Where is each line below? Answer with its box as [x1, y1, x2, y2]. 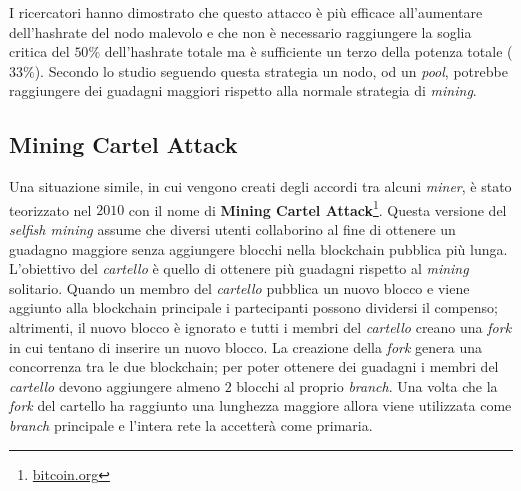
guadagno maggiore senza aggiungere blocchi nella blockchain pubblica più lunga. [9, 238, 508, 259]
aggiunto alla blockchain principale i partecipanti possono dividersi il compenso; [9, 297, 498, 318]
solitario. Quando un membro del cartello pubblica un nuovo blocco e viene [9, 277, 470, 298]
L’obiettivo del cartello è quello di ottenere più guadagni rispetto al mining [9, 258, 469, 279]
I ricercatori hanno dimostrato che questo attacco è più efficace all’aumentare [9, 2, 483, 22]
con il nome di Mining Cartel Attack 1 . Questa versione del [128, 196, 507, 220]
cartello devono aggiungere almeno [9, 375, 220, 396]
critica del [9, 41, 70, 62]
